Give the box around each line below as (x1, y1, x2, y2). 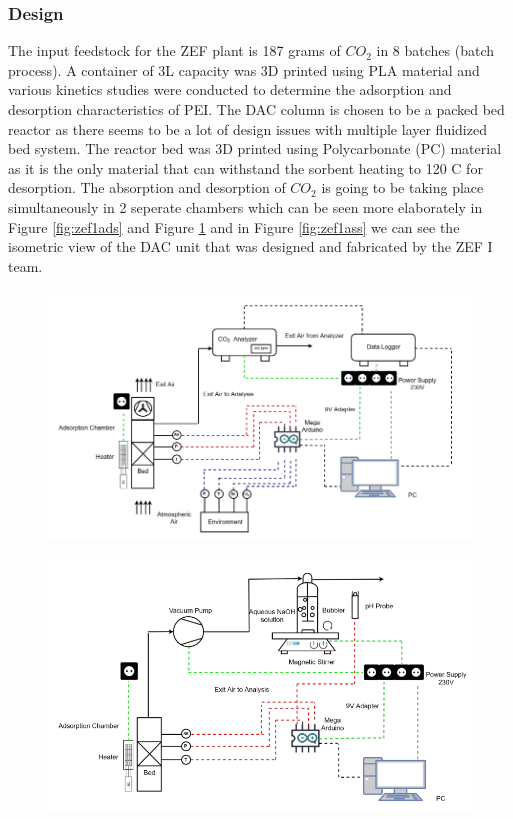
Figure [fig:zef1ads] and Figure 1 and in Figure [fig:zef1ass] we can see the (8, 216, 460, 237)
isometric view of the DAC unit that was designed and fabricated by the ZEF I (8, 236, 493, 257)
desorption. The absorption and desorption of (8, 177, 286, 198)
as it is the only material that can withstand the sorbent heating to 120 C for (8, 157, 483, 178)
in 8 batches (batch (376, 40, 495, 61)
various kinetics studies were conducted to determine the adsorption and (8, 79, 452, 100)
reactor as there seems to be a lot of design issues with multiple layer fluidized (8, 118, 487, 139)
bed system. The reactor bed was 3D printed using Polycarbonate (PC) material (8, 138, 502, 159)
